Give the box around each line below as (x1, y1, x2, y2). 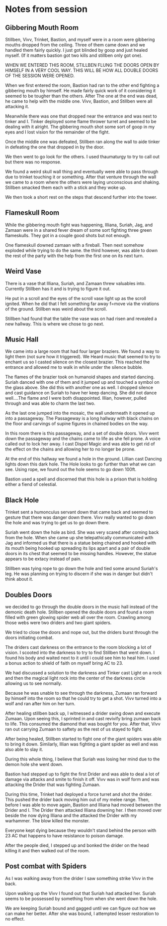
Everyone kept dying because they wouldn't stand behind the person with (5, 827, 157, 833)
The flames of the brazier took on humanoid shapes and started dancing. (5, 374, 155, 380)
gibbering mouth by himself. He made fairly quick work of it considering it (5, 88, 156, 93)
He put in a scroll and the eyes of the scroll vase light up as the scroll (5, 295, 147, 301)
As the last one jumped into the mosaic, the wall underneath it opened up (5, 410, 155, 416)
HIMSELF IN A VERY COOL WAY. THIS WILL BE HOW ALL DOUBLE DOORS (5, 67, 158, 73)
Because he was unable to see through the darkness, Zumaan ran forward (5, 690, 158, 696)
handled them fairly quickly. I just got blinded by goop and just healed (5, 47, 148, 53)
